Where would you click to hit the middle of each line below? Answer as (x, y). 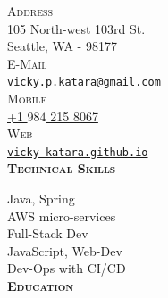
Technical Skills (62, 168)
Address (30, 11)
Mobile (27, 99)
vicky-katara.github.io (78, 152)
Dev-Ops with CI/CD (67, 268)
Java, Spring (41, 199)
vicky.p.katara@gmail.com (84, 83)
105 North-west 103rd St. (76, 28)
